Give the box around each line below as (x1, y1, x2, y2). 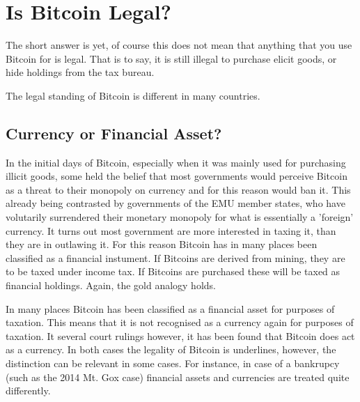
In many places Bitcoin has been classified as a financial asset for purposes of (6, 301, 335, 316)
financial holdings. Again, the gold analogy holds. (6, 278, 216, 293)
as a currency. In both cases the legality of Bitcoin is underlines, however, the (6, 342, 336, 357)
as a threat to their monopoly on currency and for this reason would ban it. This (6, 182, 351, 196)
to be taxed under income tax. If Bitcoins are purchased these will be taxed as (6, 264, 341, 279)
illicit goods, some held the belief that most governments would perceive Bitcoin (6, 169, 347, 183)
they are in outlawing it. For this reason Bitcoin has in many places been (6, 237, 318, 252)
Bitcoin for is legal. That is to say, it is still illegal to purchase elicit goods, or (6, 51, 337, 65)
